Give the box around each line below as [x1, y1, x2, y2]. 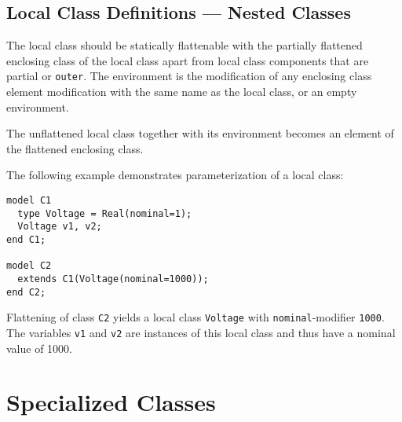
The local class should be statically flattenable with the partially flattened [6, 37, 363, 53]
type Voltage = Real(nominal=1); [17, 207, 192, 219]
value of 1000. [6, 339, 72, 356]
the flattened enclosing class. [6, 140, 144, 156]
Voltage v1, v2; [17, 221, 102, 233]
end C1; [6, 233, 46, 245]
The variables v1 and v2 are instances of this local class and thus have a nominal [6, 324, 396, 340]
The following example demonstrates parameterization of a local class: [6, 167, 344, 183]
